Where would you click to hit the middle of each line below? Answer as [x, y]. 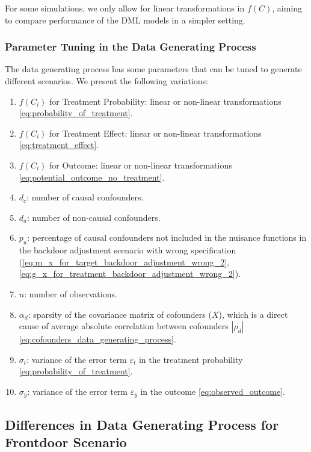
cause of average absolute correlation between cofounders [124, 326]
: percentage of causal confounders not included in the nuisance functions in [167, 237]
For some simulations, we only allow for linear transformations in [125, 8]
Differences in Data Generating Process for [142, 424]
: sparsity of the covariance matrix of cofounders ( [120, 314]
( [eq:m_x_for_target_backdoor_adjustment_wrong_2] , [124, 262]
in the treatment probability [191, 359]
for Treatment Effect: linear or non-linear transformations [155, 133]
